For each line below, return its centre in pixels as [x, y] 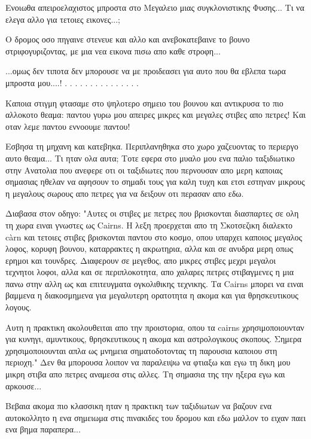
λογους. [19, 307]
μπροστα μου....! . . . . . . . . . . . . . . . [72, 82]
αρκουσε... [24, 385]
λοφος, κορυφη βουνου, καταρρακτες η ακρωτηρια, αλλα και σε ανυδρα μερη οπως [150, 249]
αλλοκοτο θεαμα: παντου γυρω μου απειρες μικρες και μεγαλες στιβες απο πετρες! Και [156, 115]
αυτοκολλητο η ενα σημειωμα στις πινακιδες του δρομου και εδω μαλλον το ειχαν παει [156, 417]
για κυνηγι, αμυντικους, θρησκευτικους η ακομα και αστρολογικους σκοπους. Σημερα [153, 339]
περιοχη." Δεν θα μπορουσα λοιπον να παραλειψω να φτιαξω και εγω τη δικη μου [148, 362]
